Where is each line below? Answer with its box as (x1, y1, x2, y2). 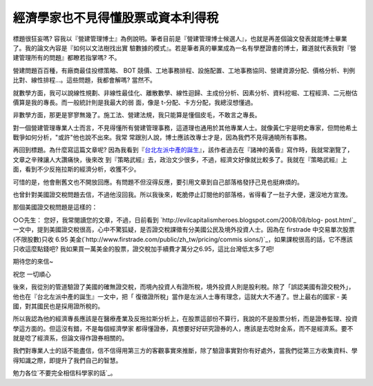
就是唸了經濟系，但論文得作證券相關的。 (12, 334, 128, 343)
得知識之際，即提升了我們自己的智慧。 (12, 356, 122, 365)
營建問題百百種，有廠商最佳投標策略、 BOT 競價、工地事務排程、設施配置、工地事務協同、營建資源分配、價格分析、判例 (12, 66, 356, 74)
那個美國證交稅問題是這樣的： (12, 203, 98, 212)
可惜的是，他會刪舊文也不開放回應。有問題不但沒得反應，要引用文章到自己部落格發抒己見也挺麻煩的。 (12, 178, 303, 186)
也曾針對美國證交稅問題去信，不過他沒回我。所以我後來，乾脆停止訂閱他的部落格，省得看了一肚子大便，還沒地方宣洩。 (12, 190, 352, 199)
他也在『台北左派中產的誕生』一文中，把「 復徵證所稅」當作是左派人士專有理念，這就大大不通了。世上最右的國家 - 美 (12, 292, 348, 301)
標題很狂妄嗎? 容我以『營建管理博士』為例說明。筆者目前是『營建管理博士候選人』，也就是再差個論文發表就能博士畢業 (12, 34, 348, 43)
